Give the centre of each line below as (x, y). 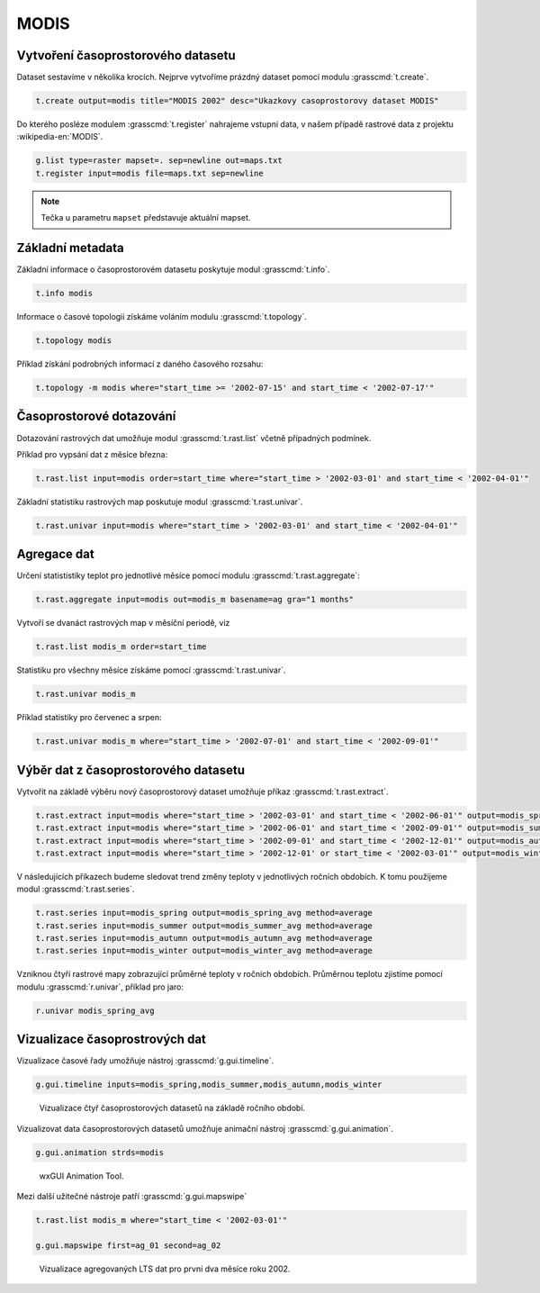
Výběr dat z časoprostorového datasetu (131, 770)
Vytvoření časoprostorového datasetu (126, 55)
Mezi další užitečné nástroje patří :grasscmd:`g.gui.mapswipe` (132, 1196)
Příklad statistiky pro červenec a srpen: (89, 718)
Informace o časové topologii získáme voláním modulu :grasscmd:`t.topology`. (162, 317)
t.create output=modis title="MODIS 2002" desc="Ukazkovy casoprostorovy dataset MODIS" (238, 101)
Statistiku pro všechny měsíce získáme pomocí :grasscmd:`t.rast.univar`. (151, 670)
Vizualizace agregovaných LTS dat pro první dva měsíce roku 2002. (165, 1269)
